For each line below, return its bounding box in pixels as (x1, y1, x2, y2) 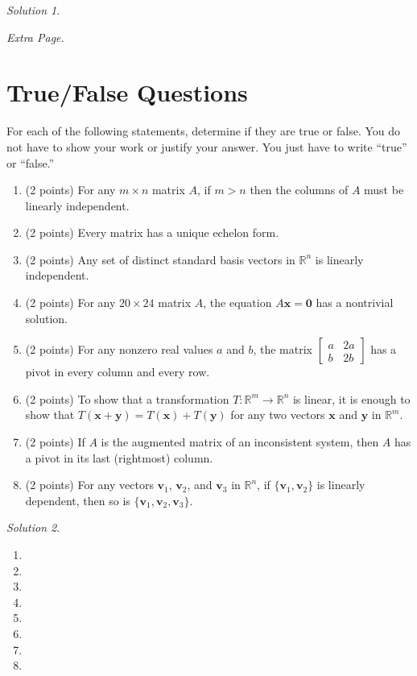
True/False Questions (6, 76, 248, 109)
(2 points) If (25, 433, 85, 450)
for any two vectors (230, 406, 325, 423)
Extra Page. (6, 28, 64, 45)
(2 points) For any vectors (25, 476, 154, 493)
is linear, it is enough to (292, 390, 411, 407)
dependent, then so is (25, 491, 130, 508)
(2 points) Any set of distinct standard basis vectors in (25, 251, 295, 267)
